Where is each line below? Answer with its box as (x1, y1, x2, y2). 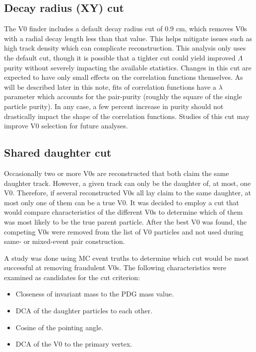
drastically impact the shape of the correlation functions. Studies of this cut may (4, 111, 250, 121)
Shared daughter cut (4, 145, 112, 160)
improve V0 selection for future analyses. (4, 120, 128, 131)
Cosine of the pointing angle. (15, 322, 104, 332)
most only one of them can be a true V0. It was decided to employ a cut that (4, 197, 239, 207)
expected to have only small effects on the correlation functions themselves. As (4, 72, 243, 82)
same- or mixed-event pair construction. (4, 236, 125, 246)
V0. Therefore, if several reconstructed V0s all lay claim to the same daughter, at (4, 187, 251, 198)
